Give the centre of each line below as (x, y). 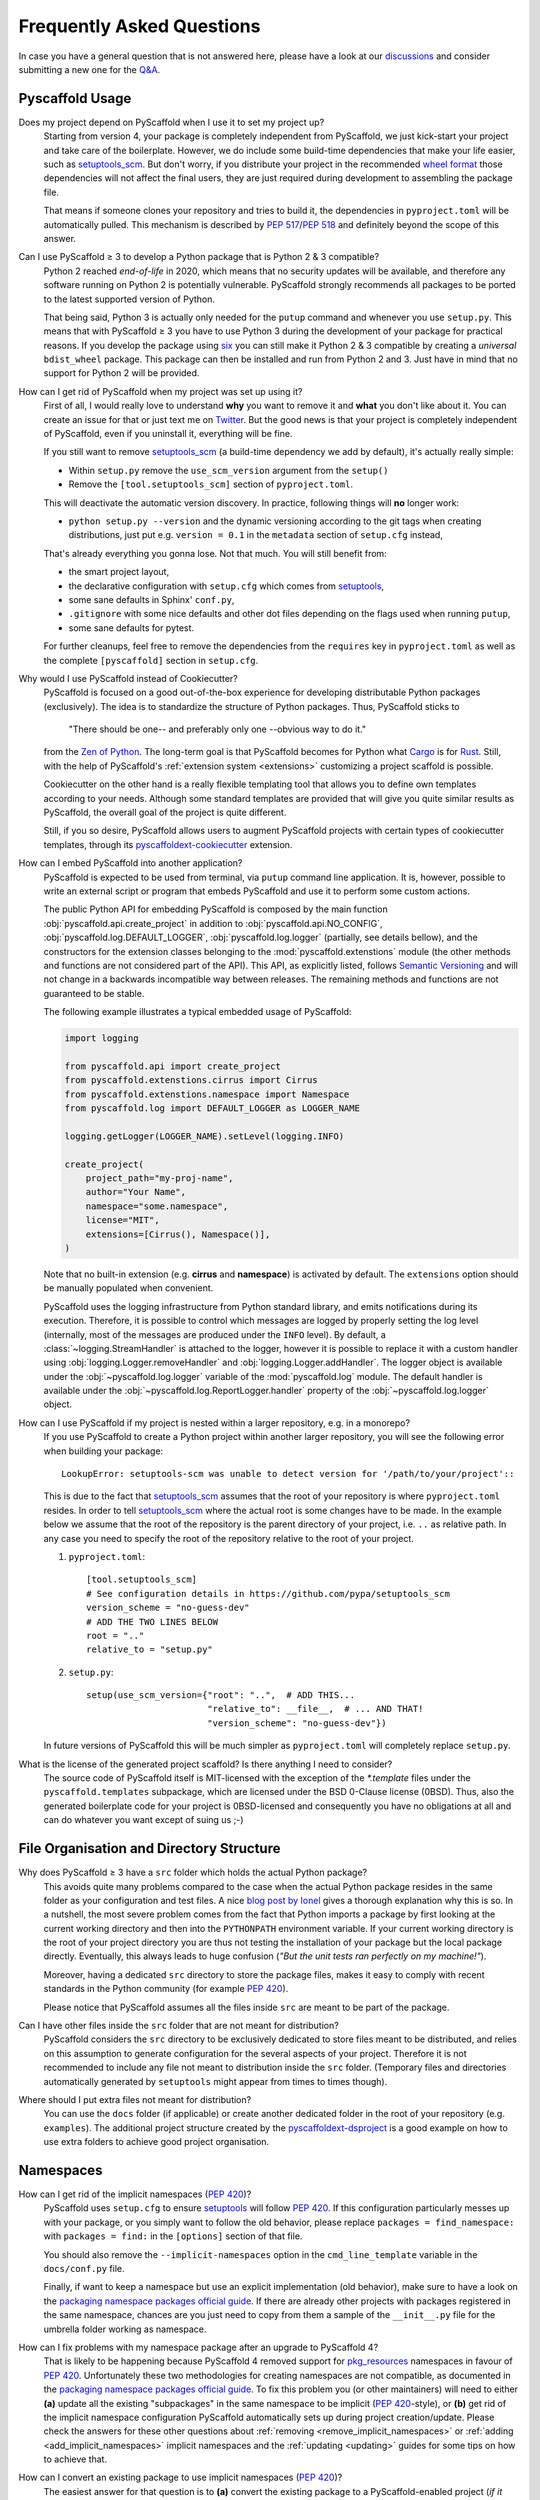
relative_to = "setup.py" (150, 1649)
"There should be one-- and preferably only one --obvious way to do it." (217, 729)
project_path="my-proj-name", (159, 1178)
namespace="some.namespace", (157, 1206)
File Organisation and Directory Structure (149, 1848)
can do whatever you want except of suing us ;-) (143, 1820)
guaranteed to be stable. (94, 993)
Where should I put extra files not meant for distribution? (135, 2099)
